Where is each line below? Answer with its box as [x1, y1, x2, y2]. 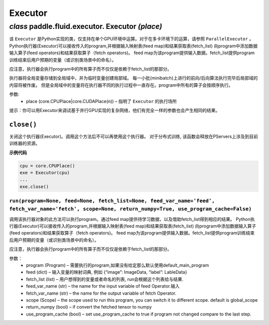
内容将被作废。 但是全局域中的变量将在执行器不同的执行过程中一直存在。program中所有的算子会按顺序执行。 [9, 82, 233, 88]
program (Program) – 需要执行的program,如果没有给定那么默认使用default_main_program [26, 262, 209, 268]
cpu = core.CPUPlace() [19, 163, 75, 169]
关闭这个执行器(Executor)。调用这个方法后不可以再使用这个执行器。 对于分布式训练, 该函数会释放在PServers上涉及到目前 [9, 133, 259, 139]
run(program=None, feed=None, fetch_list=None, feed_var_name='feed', [9, 198, 215, 204]
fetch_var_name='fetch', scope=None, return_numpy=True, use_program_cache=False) [9, 206, 252, 213]
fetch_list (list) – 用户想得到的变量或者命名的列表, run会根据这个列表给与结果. [26, 276, 184, 282]
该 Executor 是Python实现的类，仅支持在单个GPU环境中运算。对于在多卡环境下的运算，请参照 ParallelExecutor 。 [9, 36, 254, 42]
